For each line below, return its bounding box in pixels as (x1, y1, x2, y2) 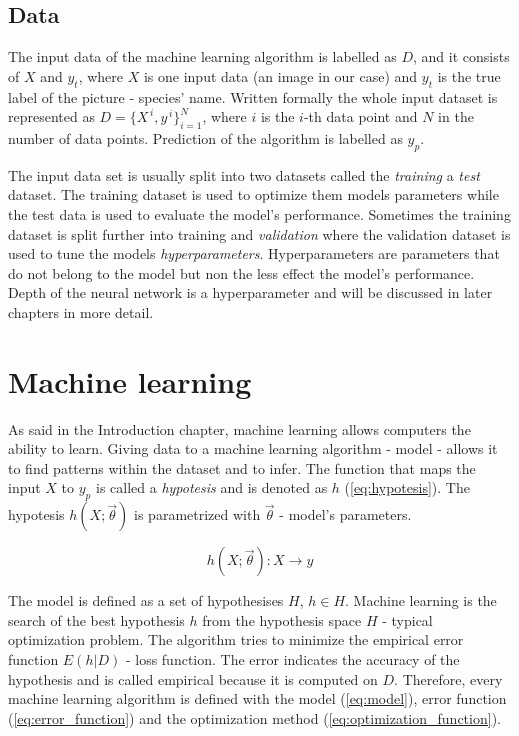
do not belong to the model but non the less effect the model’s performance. (8, 262, 475, 283)
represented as (8, 106, 95, 127)
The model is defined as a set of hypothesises (8, 590, 284, 611)
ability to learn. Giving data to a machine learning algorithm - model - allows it (8, 438, 498, 459)
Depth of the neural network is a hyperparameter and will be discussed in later (8, 282, 493, 303)
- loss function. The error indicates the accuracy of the (125, 649, 460, 670)
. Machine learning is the (345, 590, 497, 611)
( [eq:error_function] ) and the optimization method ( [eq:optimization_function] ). (8, 707, 501, 728)
